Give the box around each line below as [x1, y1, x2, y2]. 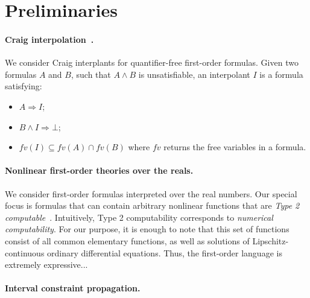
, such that [71, 68, 111, 80]
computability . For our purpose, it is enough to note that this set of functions [5, 223, 289, 235]
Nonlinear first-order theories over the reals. [5, 164, 194, 177]
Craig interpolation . [5, 33, 94, 45]
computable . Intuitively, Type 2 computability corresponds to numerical [5, 211, 273, 223]
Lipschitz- [252, 234, 289, 247]
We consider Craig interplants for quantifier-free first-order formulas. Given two [5, 56, 299, 69]
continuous [5, 246, 45, 259]
